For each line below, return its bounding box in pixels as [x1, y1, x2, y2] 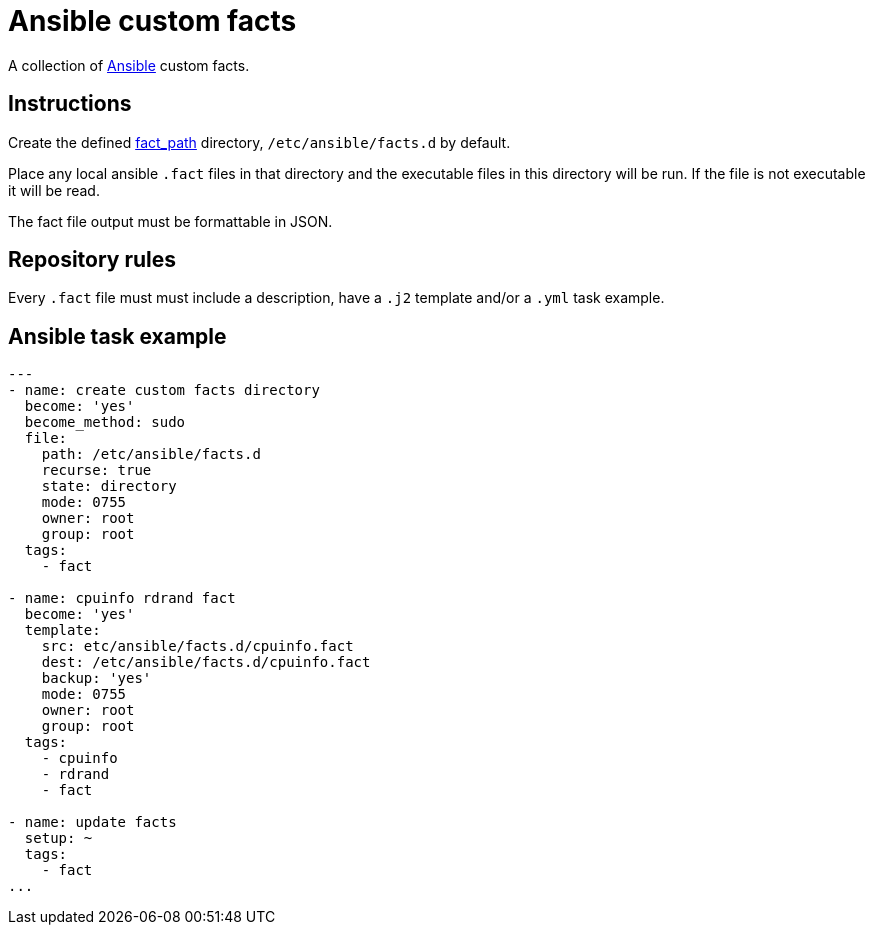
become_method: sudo [24, 414, 186, 431]
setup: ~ [24, 830, 93, 847]
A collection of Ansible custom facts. [8, 56, 250, 74]
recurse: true [41, 462, 152, 479]
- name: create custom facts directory [8, 382, 320, 399]
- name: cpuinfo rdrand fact [8, 590, 236, 607]
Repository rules [8, 247, 177, 273]
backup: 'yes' [41, 670, 152, 687]
